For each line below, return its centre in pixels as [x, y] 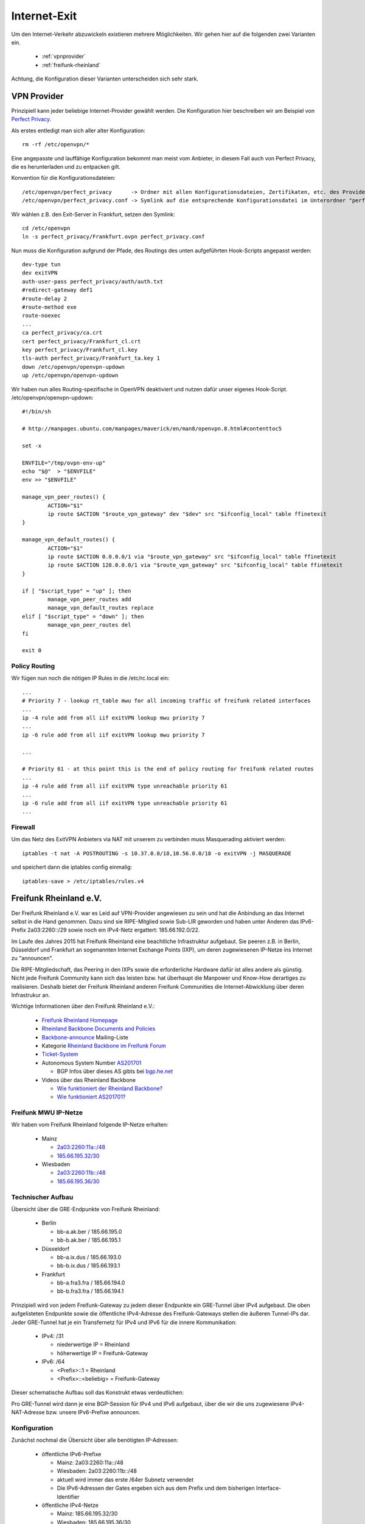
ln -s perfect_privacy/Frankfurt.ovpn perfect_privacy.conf [113, 237]
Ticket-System [60, 1054]
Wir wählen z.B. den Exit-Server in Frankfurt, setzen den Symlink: [93, 214]
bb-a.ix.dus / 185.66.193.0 [89, 1257]
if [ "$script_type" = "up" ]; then [77, 591]
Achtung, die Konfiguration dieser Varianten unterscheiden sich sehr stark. [105, 79]
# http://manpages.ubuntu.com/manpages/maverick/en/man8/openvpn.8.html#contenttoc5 [152, 429]
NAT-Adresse [28, 1412]
